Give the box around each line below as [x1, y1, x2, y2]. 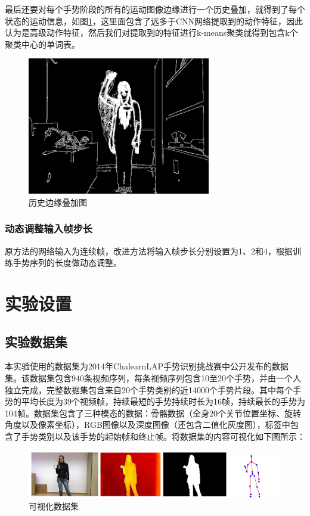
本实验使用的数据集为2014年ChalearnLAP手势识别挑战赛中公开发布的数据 [5, 360, 289, 372]
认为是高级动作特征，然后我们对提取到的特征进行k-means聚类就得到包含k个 [5, 26, 298, 39]
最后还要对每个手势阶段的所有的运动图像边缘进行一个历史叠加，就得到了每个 [5, 3, 305, 15]
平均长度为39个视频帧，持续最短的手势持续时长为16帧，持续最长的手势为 [21, 395, 305, 408]
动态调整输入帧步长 [5, 221, 93, 236]
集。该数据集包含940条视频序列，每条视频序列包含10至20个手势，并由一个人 [5, 371, 301, 384]
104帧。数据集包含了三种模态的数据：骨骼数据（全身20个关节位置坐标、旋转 [5, 406, 301, 419]
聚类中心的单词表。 [5, 38, 80, 50]
